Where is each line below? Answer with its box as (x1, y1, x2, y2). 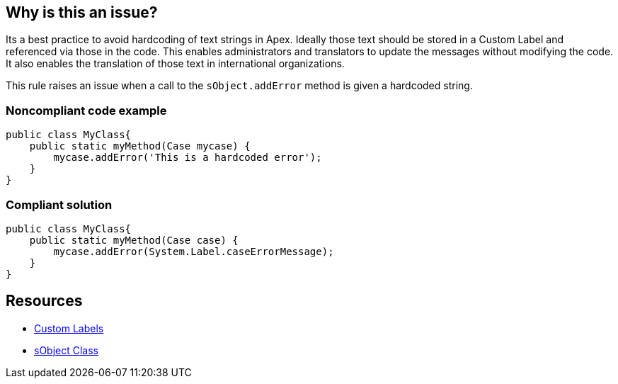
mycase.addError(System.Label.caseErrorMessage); (53, 245, 334, 257)
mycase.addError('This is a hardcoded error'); (53, 152, 322, 164)
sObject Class (34, 344, 98, 356)
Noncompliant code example (6, 103, 167, 118)
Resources (6, 292, 83, 310)
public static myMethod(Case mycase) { (29, 140, 251, 152)
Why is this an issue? (6, 4, 158, 21)
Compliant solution (6, 197, 113, 212)
